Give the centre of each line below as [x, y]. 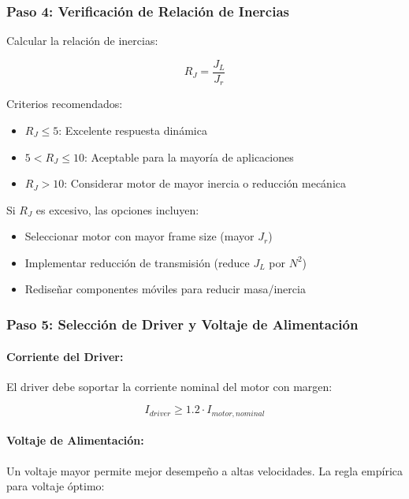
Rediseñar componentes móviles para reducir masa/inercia [165, 289]
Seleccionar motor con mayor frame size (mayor [139, 236]
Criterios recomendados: [65, 104]
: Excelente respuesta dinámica [133, 130]
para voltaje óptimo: [56, 486]
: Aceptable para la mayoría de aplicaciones [189, 156]
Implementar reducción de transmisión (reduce [137, 262]
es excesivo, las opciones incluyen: [117, 209]
